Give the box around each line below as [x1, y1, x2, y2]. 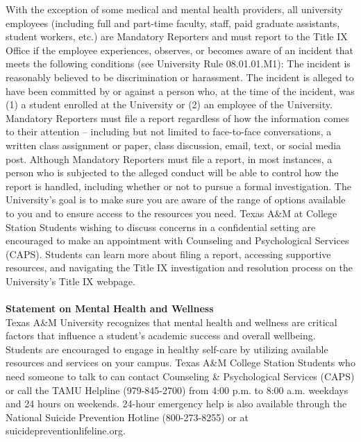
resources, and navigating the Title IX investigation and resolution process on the [6, 260, 353, 275]
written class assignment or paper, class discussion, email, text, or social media [6, 137, 342, 152]
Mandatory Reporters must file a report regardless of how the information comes [6, 110, 349, 125]
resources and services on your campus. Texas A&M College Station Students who [6, 355, 355, 370]
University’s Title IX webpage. [6, 273, 135, 288]
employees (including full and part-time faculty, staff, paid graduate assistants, [6, 15, 340, 30]
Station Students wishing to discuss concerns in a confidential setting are [6, 219, 316, 234]
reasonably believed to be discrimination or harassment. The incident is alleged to [6, 69, 354, 84]
